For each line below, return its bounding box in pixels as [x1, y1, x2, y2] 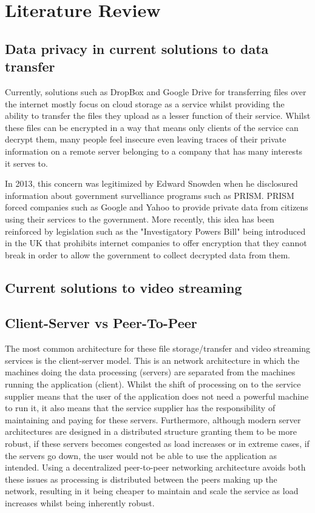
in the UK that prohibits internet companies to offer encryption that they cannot [5, 236, 307, 249]
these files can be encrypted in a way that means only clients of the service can [5, 121, 299, 133]
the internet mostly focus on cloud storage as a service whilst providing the [5, 97, 285, 110]
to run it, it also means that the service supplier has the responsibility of [5, 401, 276, 414]
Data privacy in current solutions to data [5, 39, 269, 58]
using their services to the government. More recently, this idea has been [5, 212, 274, 225]
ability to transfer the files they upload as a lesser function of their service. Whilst [5, 109, 311, 122]
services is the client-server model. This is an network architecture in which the [5, 354, 300, 366]
